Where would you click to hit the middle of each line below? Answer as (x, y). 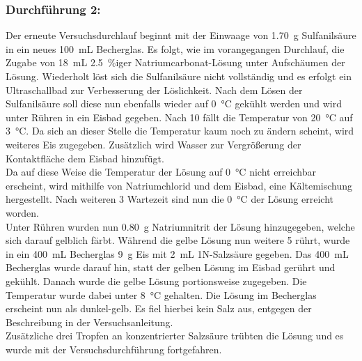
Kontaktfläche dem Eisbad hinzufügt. (85, 158)
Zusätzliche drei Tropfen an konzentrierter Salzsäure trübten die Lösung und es (175, 336)
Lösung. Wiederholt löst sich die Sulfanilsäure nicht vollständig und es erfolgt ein (179, 76)
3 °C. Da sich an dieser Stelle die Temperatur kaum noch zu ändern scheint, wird (180, 131)
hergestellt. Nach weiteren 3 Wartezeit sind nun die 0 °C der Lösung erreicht (170, 199)
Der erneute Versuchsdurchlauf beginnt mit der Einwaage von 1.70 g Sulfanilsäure (181, 35)
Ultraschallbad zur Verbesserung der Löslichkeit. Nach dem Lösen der (154, 90)
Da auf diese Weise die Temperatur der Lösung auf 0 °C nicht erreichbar (161, 172)
